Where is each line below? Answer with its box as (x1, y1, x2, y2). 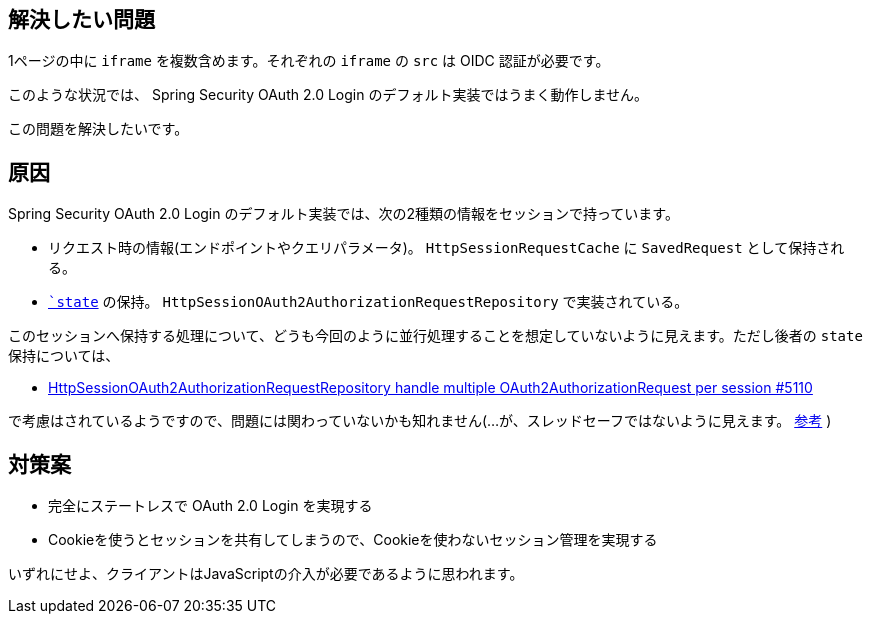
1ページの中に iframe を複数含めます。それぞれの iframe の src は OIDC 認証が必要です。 (8, 52, 610, 70)
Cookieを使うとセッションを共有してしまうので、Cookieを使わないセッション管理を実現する (48, 531, 658, 549)
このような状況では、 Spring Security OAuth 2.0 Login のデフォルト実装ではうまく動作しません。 (8, 86, 648, 104)
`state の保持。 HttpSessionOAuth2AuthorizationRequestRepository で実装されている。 (48, 293, 689, 311)
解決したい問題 (8, 7, 155, 32)
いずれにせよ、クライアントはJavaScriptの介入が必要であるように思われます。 (8, 565, 524, 583)
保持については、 (8, 347, 120, 365)
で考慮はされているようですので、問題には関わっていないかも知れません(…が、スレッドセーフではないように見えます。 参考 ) (8, 412, 832, 430)
